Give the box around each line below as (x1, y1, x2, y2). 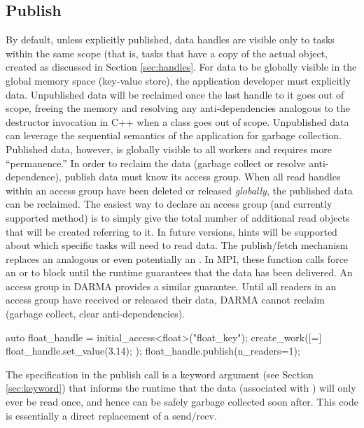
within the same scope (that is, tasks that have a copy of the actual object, (6, 45, 328, 60)
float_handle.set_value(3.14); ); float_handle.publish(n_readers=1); (6, 343, 300, 358)
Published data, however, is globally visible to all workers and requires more (6, 141, 332, 156)
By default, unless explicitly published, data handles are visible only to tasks (6, 32, 335, 47)
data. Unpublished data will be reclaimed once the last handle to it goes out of (6, 87, 344, 101)
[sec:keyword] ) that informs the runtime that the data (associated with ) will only (6, 380, 356, 395)
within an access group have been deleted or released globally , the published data (6, 183, 353, 197)
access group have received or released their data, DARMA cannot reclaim (6, 292, 325, 307)
